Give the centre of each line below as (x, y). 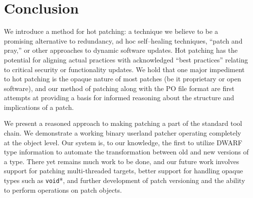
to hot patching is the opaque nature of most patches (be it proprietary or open (123, 79)
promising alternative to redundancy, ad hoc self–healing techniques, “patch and (123, 40)
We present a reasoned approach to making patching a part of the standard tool (123, 123)
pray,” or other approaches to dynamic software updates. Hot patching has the (121, 50)
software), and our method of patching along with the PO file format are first (119, 88)
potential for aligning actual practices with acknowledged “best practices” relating (126, 59)
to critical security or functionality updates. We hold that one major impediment (124, 69)
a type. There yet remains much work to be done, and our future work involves (122, 161)
